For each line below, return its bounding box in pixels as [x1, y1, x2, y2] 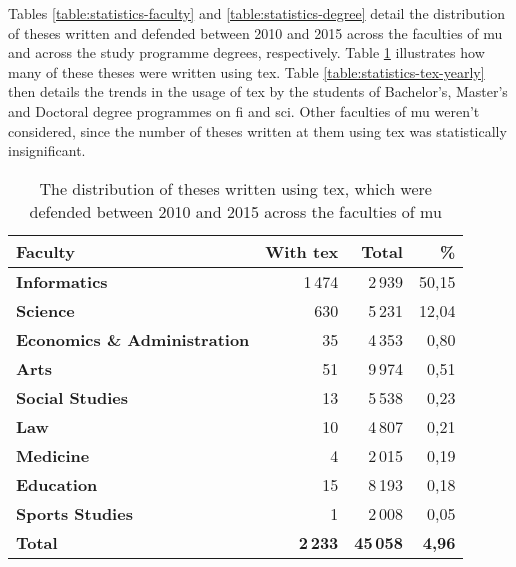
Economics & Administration [16, 327, 250, 351]
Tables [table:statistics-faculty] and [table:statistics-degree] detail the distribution [8, 3, 505, 23]
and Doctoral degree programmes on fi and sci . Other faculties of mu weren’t [8, 100, 480, 121]
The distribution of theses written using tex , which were [39, 176, 432, 200]
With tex [265, 239, 339, 263]
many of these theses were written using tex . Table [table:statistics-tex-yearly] [8, 61, 485, 82]
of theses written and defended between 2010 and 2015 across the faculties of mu [8, 22, 503, 43]
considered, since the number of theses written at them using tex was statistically [8, 120, 507, 141]
